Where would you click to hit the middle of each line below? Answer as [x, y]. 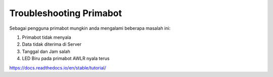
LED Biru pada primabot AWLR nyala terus [66, 58]
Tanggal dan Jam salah [46, 51]
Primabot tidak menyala [47, 37]
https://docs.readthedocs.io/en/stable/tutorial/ [58, 67]
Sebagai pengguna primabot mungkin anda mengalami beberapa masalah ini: [90, 28]
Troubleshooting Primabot [66, 13]
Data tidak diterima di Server [52, 44]
